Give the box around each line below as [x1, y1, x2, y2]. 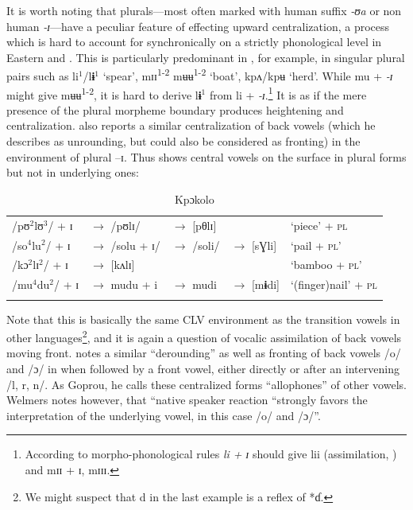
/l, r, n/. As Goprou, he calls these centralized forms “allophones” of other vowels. [6, 376, 407, 392]
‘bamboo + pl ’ [290, 256, 362, 273]
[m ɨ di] [251, 276, 280, 293]
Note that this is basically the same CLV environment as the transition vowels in [6, 310, 400, 327]
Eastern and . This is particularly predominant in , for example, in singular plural [6, 49, 405, 65]
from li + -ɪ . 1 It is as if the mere [209, 84, 367, 103]
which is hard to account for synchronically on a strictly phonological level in [6, 33, 382, 50]
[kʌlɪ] [110, 256, 135, 273]
